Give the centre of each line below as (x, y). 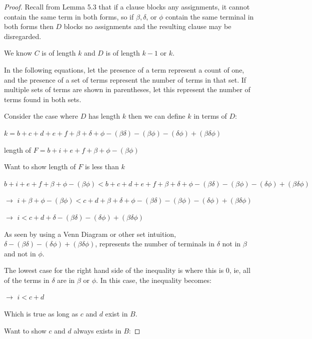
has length (104, 116)
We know (18, 53)
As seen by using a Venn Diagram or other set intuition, (90, 234)
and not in (20, 253)
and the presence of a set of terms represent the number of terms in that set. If (125, 79)
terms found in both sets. (43, 99)
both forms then (29, 26)
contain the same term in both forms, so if (69, 16)
